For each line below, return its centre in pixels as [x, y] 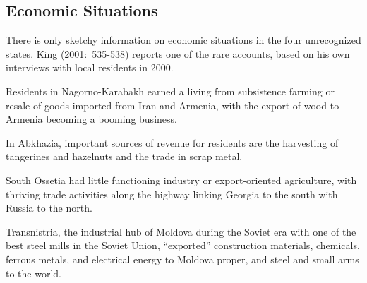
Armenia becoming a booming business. [91, 119]
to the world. [34, 273]
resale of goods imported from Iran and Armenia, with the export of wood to [173, 105]
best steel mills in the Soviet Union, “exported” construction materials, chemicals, [183, 245]
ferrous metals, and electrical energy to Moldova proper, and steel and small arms [182, 259]
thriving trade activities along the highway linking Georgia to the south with [172, 194]
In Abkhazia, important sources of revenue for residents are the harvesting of [172, 142]
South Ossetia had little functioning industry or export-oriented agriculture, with [181, 180]
